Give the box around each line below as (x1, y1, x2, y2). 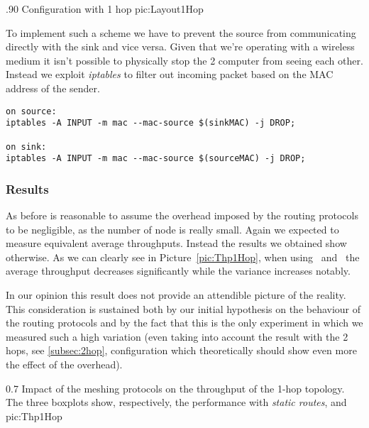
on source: (6, 106, 57, 116)
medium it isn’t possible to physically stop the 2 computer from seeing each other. (6, 53, 363, 67)
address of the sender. (6, 80, 100, 95)
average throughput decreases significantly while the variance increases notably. (6, 263, 351, 278)
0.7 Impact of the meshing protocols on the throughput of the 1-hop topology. (6, 380, 345, 395)
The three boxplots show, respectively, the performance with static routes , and (6, 395, 347, 410)
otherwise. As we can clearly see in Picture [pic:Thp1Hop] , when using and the (6, 249, 360, 264)
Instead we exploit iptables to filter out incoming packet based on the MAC (6, 67, 334, 82)
